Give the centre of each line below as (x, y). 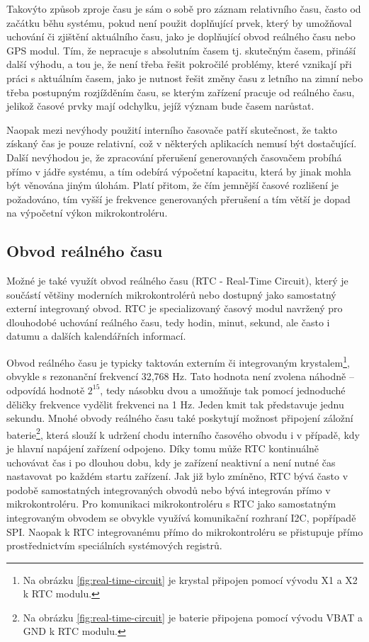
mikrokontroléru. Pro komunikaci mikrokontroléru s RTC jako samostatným (171, 504)
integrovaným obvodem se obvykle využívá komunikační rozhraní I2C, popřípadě (181, 517)
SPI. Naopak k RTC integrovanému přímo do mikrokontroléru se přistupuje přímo (185, 531)
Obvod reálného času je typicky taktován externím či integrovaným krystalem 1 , (178, 361)
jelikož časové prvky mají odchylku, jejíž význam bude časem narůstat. (160, 106)
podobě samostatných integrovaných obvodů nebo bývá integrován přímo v (169, 489)
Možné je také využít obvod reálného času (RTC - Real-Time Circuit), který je (177, 281)
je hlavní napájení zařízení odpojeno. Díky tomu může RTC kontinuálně (163, 448)
